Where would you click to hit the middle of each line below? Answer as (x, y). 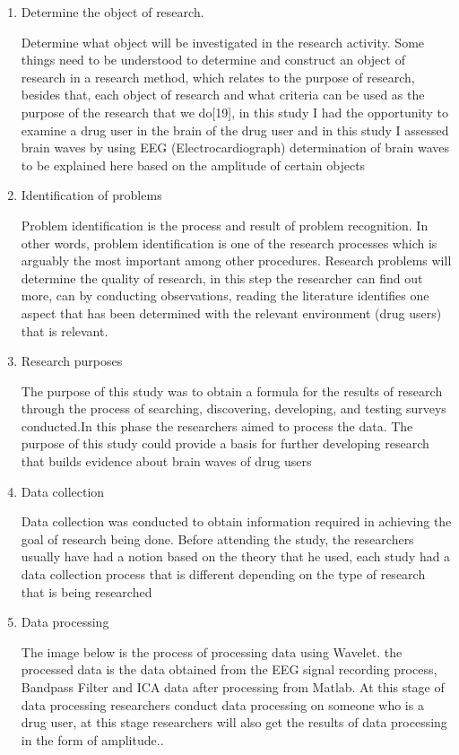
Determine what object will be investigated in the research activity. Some (223, 42)
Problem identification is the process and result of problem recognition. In (225, 225)
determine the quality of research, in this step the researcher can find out (222, 278)
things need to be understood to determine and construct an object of (213, 60)
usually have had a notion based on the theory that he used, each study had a (236, 556)
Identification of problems (91, 195)
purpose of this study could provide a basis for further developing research (225, 443)
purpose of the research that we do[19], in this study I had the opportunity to (234, 112)
